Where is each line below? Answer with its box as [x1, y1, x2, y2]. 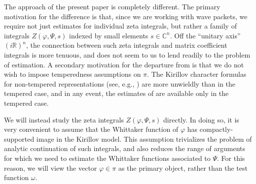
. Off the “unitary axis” [170, 30, 241, 40]
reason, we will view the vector [4, 162, 97, 173]
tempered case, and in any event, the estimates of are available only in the [4, 88, 229, 98]
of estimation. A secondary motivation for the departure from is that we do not [4, 59, 244, 69]
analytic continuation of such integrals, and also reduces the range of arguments [4, 143, 245, 153]
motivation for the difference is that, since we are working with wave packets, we [4, 11, 248, 21]
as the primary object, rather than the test [118, 162, 248, 173]
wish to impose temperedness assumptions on [4, 69, 141, 79]
